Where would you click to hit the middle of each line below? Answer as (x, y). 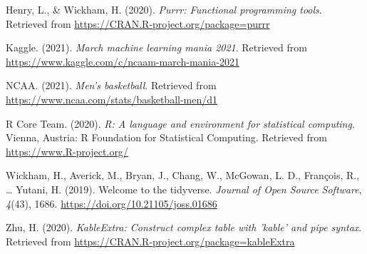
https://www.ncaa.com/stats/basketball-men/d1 (112, 99)
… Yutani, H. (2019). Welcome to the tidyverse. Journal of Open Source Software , (184, 189)
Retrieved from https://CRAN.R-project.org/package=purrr (138, 23)
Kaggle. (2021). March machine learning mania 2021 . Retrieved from (156, 47)
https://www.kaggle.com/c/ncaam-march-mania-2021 (123, 61)
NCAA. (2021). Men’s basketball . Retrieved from (111, 85)
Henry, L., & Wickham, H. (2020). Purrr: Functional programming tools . (164, 9)
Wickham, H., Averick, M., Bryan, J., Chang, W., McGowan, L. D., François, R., (183, 175)
